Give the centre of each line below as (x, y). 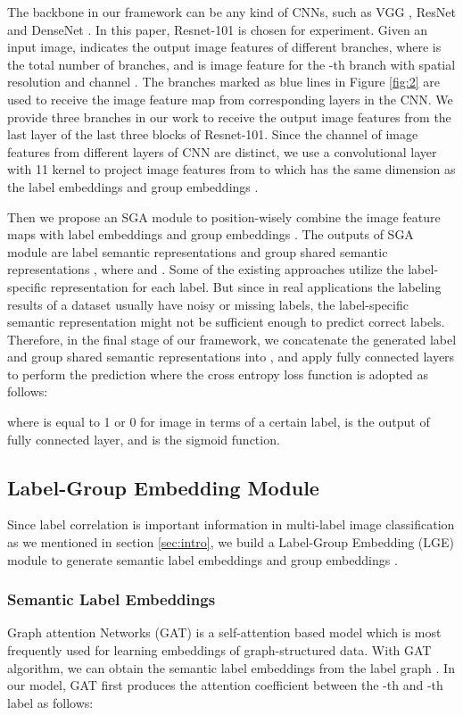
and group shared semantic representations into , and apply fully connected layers (231, 357)
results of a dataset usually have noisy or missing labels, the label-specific (208, 304)
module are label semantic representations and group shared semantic (198, 251)
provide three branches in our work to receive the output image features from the (229, 116)
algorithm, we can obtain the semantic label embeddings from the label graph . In (231, 667)
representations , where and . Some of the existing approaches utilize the (206, 269)
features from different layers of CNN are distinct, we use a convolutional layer (222, 151)
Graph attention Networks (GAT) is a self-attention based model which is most (224, 632)
